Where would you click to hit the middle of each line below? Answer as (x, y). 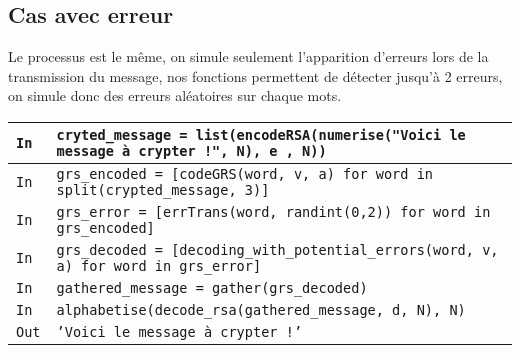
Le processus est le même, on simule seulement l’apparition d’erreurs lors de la (248, 56)
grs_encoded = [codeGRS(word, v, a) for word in (245, 173)
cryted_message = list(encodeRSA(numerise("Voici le (261, 134)
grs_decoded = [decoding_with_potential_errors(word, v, (277, 249)
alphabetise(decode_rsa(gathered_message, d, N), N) (261, 309)
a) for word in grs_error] (159, 265)
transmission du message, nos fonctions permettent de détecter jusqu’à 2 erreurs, (255, 75)
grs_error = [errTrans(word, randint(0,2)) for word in (273, 211)
